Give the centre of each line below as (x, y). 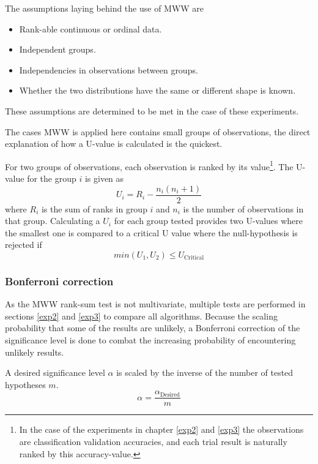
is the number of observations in (243, 208)
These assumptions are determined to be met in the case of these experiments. (152, 110)
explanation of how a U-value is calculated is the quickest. (114, 144)
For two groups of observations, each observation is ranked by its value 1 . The (149, 165)
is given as (104, 178)
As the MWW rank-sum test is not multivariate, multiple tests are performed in (155, 304)
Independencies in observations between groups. (109, 69)
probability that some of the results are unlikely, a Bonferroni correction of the (153, 328)
